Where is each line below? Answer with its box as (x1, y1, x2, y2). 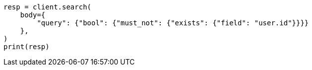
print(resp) (3, 43, 50, 51)
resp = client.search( (3, 3, 92, 11)
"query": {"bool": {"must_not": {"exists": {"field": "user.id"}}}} (37, 19, 309, 27)
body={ (20, 11, 46, 19)
